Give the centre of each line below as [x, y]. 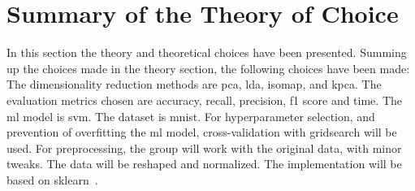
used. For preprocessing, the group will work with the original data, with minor [204, 148]
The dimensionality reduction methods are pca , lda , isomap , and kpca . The [194, 84]
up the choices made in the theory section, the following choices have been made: [208, 68]
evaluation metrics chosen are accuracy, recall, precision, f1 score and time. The [204, 100]
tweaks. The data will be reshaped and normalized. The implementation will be [204, 164]
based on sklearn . [52, 179]
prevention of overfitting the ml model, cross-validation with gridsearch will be [202, 132]
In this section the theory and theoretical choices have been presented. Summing [207, 52]
